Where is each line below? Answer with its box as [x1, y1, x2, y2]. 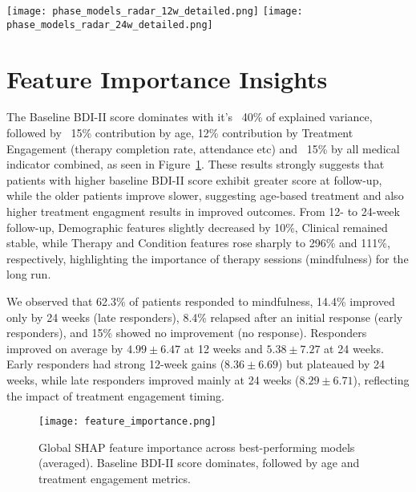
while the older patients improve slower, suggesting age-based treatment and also [6, 187, 404, 204]
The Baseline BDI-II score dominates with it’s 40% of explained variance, [6, 108, 373, 125]
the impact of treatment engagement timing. [6, 387, 224, 404]
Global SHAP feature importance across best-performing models [38, 438, 355, 455]
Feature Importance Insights [6, 62, 328, 95]
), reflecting [353, 371, 410, 388]
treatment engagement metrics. [38, 470, 191, 486]
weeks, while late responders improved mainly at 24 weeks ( [6, 371, 300, 388]
